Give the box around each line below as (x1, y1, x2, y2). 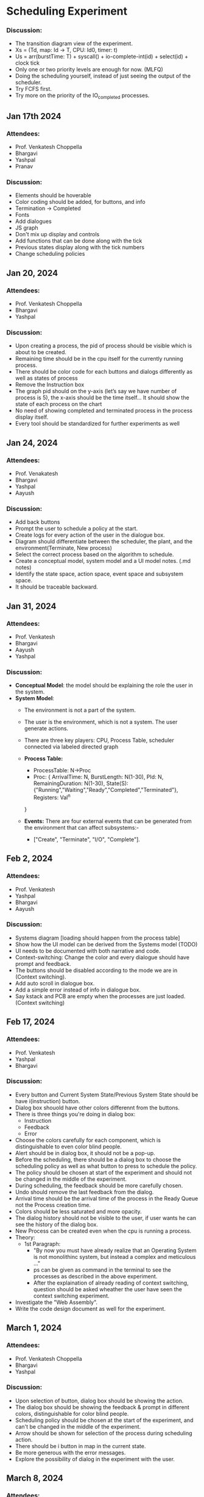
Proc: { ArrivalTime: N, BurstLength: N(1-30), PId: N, (33, 774, 164, 781)
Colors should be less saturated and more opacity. (15, 1208, 142, 1215)
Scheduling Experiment (6, 4, 128, 18)
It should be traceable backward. (15, 583, 99, 590)
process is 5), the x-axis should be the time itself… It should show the (15, 394, 190, 401)
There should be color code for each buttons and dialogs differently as (15, 368, 193, 375)
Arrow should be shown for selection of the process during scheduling (15, 1429, 193, 1437)
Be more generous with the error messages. (15, 1449, 126, 1456)
